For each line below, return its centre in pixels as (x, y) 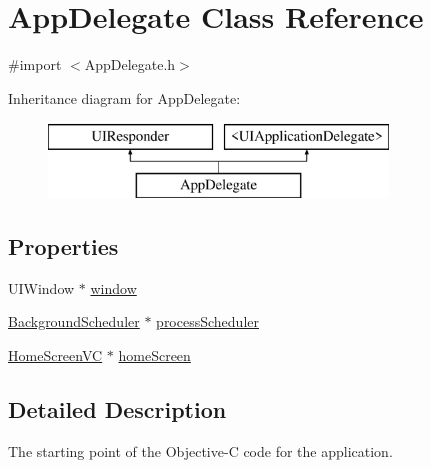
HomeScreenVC (55, 354)
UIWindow (41, 287)
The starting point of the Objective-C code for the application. (200, 450)
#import (35, 64)
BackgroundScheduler (74, 321)
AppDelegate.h (130, 64)
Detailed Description (117, 408)
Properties (63, 245)
